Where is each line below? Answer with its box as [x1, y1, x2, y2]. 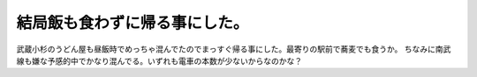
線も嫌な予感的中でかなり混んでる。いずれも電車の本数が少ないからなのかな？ [16, 55, 303, 66]
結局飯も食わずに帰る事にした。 [16, 13, 249, 32]
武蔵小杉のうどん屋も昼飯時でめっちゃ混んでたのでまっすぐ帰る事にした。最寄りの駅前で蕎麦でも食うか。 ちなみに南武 [16, 44, 451, 54]
